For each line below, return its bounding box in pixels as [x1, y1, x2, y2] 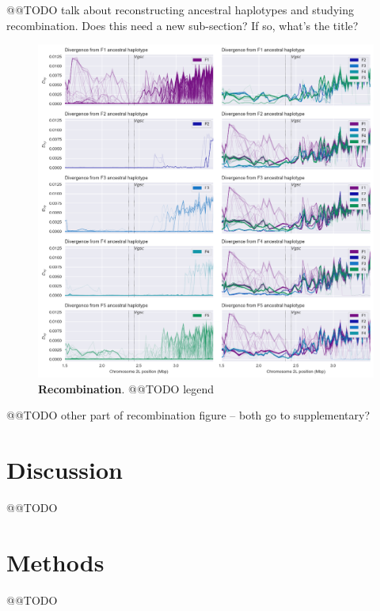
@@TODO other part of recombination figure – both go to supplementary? [6, 407, 370, 423]
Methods [6, 545, 104, 578]
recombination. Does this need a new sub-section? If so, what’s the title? [6, 17, 359, 33]
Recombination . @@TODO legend [38, 380, 215, 397]
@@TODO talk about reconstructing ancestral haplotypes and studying [6, 2, 354, 17]
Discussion [6, 454, 123, 486]
